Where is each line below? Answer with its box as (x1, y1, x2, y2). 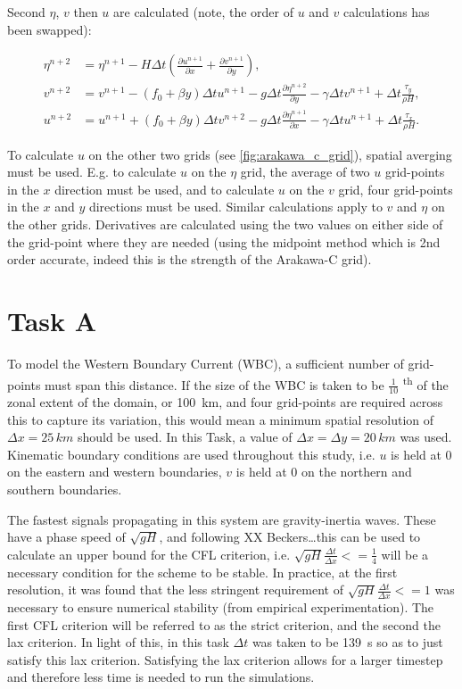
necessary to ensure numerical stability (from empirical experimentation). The (7, 598, 434, 617)
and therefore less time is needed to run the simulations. (7, 668, 315, 686)
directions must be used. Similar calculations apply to (88, 197, 383, 216)
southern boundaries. (7, 479, 122, 498)
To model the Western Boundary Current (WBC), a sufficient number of (7, 353, 404, 372)
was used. (400, 428, 452, 446)
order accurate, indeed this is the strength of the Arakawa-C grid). (7, 250, 372, 269)
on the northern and (301, 462, 412, 481)
